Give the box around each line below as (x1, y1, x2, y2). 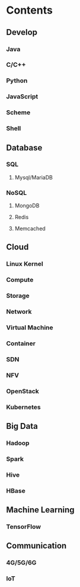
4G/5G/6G (6, 559, 37, 567)
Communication (6, 541, 67, 551)
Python (6, 76, 28, 85)
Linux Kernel (6, 260, 43, 268)
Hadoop (6, 439, 30, 447)
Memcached (14, 225, 46, 232)
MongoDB (14, 202, 40, 209)
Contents (6, 4, 53, 17)
